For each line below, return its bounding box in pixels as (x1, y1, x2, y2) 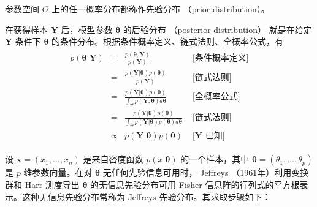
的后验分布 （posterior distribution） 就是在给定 (123, 23, 312, 36)
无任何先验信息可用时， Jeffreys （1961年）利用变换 (102, 166, 309, 179)
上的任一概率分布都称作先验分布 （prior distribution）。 (52, 2, 270, 15)
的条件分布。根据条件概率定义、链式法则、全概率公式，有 (52, 35, 284, 48)
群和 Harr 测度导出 (5, 178, 80, 190)
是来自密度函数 (83, 152, 143, 165)
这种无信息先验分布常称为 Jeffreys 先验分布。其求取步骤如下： (21, 190, 271, 203)
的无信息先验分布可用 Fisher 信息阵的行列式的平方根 (90, 178, 300, 190)
